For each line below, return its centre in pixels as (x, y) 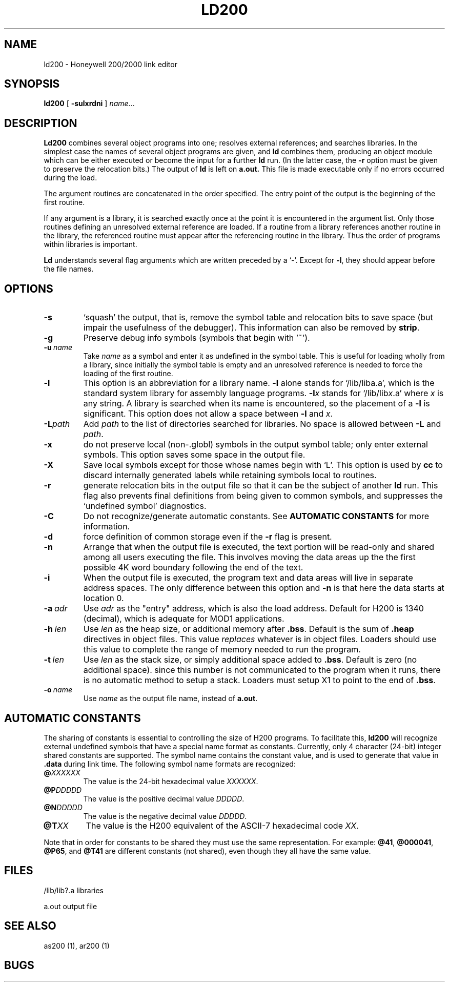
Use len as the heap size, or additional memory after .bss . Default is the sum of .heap (249, 629)
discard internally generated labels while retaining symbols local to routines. (230, 475)
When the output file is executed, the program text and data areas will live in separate (248, 578)
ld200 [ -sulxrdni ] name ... (89, 104)
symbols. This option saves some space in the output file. (194, 455)
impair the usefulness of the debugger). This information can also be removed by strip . (251, 328)
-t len (54, 660)
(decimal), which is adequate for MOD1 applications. (184, 619)
